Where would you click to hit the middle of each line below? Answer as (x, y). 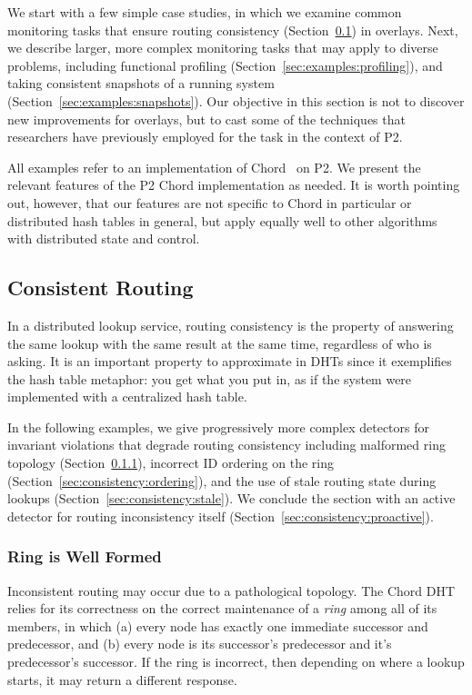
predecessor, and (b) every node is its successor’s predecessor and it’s (200, 644)
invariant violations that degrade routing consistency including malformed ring (226, 445)
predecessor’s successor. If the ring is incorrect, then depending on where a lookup (236, 662)
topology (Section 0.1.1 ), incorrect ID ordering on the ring (171, 463)
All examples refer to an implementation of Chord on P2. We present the (214, 167)
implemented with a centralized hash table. (127, 397)
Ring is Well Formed (85, 556)
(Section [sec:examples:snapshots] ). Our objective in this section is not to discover (236, 100)
